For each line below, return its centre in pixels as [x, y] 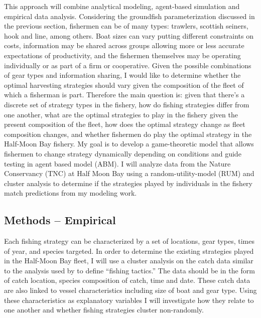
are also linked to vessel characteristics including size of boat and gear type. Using [130, 290]
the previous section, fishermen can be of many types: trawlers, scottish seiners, [126, 26]
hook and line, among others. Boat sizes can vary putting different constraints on [129, 35]
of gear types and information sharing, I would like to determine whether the [122, 75]
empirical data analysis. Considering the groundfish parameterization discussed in [129, 16]
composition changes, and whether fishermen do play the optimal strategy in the [128, 134]
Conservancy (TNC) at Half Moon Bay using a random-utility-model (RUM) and [129, 173]
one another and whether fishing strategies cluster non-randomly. [104, 310]
